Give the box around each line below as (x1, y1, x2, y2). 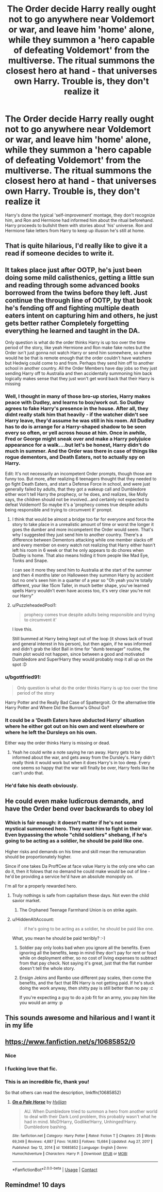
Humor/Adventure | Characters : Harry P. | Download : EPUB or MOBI (12, 1151, 128, 1156)
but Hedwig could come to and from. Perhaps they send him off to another (5, 360, 154, 366)
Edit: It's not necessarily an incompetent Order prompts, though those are (5, 471, 152, 477)
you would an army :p (19, 999, 63, 1005)
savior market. (12, 897, 41, 903)
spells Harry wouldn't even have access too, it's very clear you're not (12, 588, 151, 594)
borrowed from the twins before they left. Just (5, 288, 148, 297)
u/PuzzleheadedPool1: (12, 602, 57, 608)
